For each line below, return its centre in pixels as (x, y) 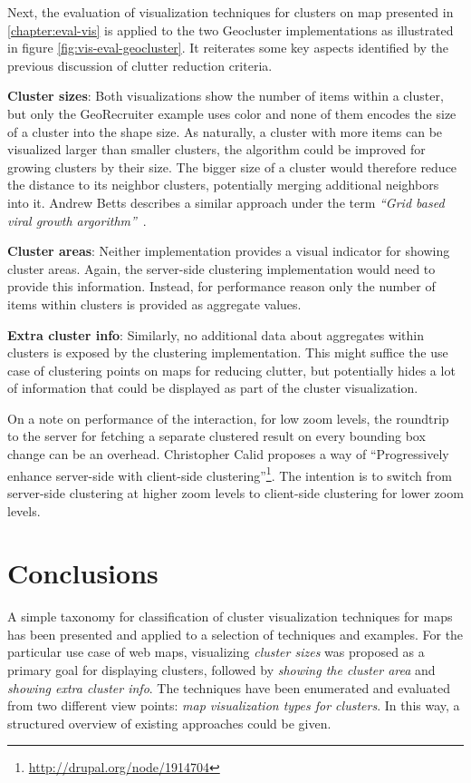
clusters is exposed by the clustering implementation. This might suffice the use (228, 352)
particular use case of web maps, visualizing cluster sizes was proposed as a (216, 652)
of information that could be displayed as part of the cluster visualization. (213, 388)
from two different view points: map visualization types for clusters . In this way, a (234, 705)
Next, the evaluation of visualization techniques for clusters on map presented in (231, 12)
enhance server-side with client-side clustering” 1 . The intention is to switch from (230, 474)
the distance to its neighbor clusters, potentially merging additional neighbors (223, 185)
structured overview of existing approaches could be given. (169, 723)
